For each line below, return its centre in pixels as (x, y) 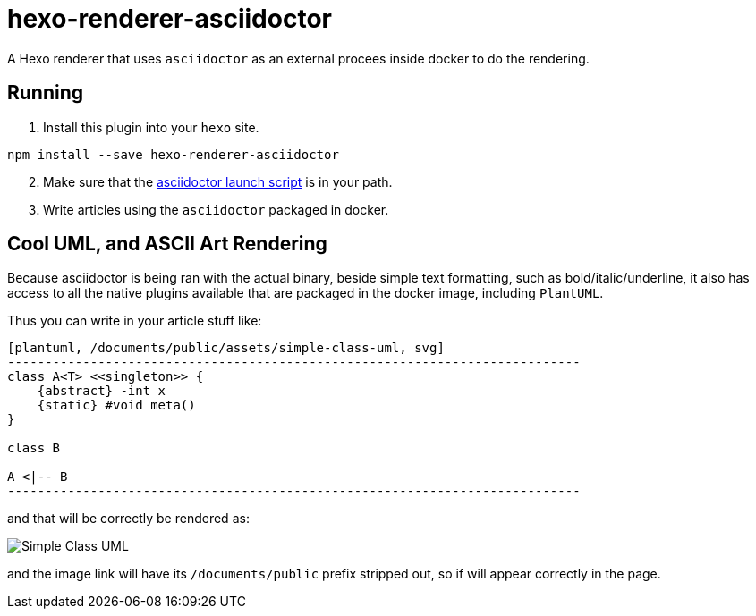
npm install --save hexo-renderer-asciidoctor (173, 154)
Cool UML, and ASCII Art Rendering (167, 244)
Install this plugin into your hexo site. (151, 127)
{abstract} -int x (102, 391)
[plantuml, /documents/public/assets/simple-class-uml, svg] (226, 348)
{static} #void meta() (116, 405)
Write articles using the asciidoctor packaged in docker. (216, 209)
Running (46, 93)
